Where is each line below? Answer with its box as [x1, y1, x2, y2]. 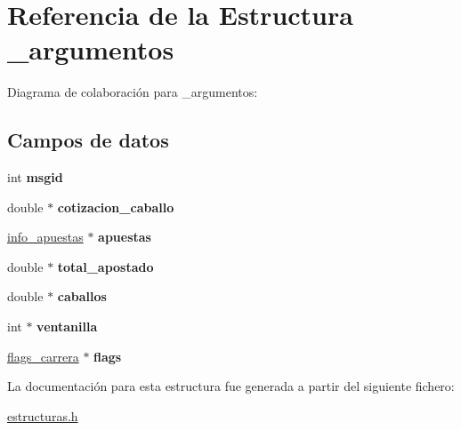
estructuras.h [7, 406, 78, 425]
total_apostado [57, 257, 154, 275]
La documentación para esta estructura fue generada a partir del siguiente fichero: [7, 377, 455, 395]
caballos [57, 287, 107, 306]
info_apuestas [7, 227, 84, 246]
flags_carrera [7, 346, 79, 365]
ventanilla [36, 317, 98, 336]
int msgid [7, 168, 63, 187]
